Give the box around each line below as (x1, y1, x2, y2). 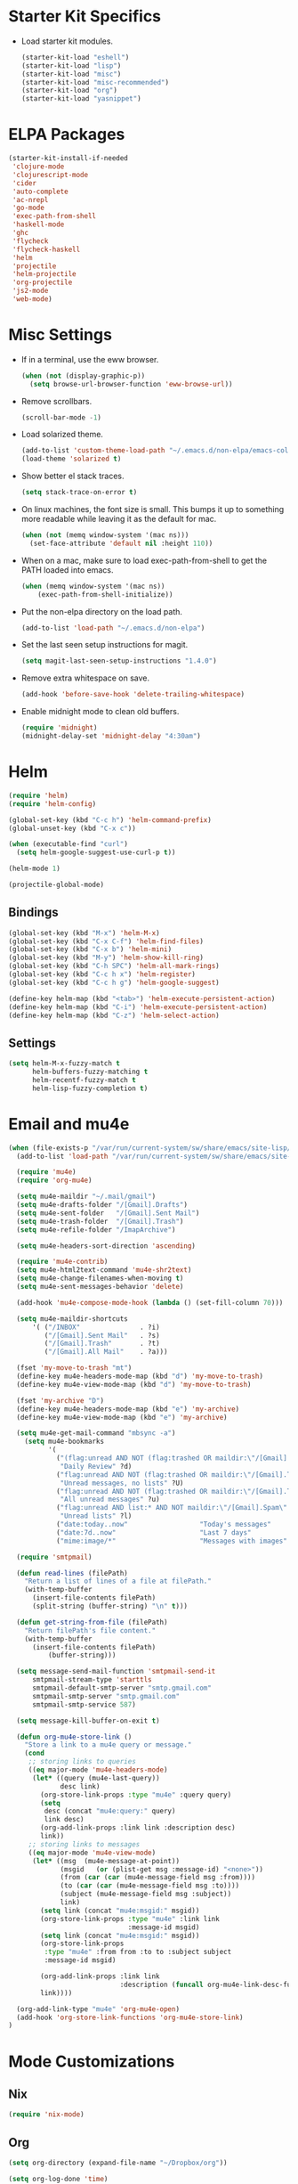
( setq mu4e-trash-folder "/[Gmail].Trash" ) (16, 1217, 184, 1226)
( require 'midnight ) (20, 723, 98, 732)
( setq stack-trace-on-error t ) (20, 488, 138, 497)
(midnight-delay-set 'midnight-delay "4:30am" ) (20, 732, 201, 741)
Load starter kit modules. (20, 36, 113, 46)
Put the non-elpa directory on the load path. (20, 606, 183, 616)
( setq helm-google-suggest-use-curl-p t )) (16, 848, 176, 857)
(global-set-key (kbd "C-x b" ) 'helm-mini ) (8, 945, 173, 954)
